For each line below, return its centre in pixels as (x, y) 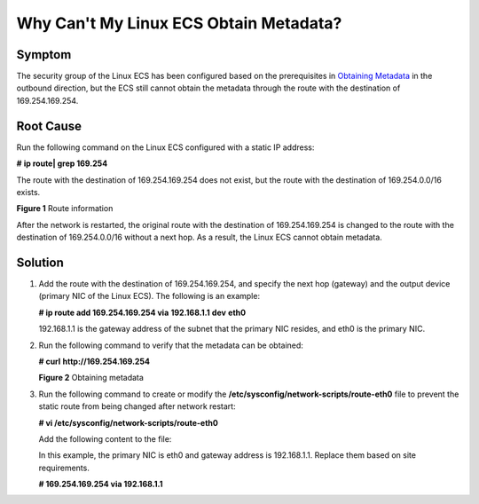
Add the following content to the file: (105, 438)
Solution (40, 262)
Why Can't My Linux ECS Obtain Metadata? (179, 23)
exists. (28, 192)
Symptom (44, 55)
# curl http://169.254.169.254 (94, 361)
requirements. (64, 468)
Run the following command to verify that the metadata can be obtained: (171, 345)
